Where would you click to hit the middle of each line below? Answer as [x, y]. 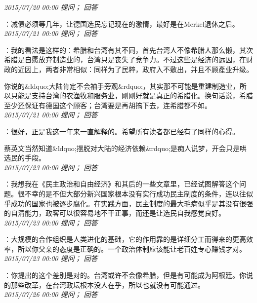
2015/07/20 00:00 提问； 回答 [51, 7]
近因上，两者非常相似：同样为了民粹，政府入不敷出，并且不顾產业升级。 [135, 69]
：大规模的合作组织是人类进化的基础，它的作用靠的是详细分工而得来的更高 [125, 239]
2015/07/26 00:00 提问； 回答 [51, 294]
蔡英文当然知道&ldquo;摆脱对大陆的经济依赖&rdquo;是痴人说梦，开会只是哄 [125, 148]
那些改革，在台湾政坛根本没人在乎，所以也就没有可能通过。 [107, 284]
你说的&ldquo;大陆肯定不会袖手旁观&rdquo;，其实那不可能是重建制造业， [122, 86]
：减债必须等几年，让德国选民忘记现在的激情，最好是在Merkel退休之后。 [122, 23]
